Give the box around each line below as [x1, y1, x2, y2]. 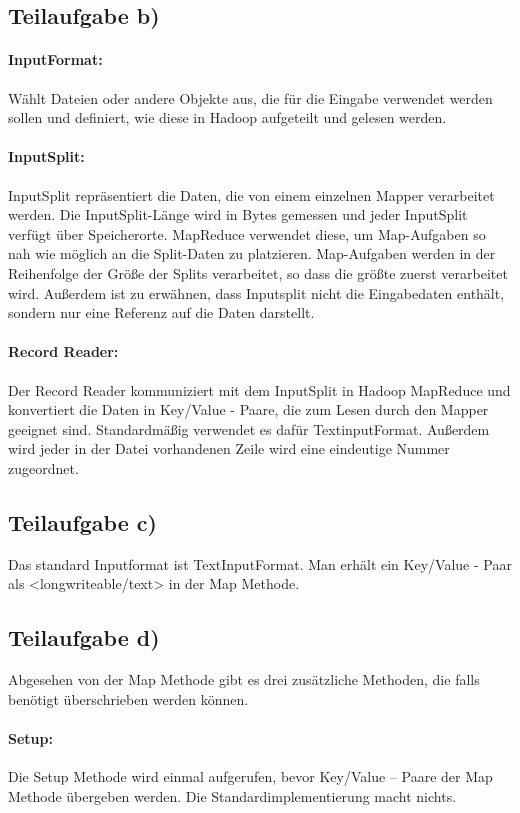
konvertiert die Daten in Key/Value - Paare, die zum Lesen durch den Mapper [8, 399, 489, 420]
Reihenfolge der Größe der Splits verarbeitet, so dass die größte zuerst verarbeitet [8, 262, 508, 283]
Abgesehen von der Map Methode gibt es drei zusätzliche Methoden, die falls [8, 669, 480, 690]
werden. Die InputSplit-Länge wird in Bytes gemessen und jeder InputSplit [8, 204, 468, 225]
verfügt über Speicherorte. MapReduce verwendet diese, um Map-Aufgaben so [8, 223, 486, 244]
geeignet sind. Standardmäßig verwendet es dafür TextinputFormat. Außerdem [8, 418, 490, 439]
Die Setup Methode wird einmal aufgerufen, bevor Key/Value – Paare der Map [8, 766, 493, 787]
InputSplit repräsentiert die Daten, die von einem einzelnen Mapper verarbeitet [8, 184, 495, 205]
